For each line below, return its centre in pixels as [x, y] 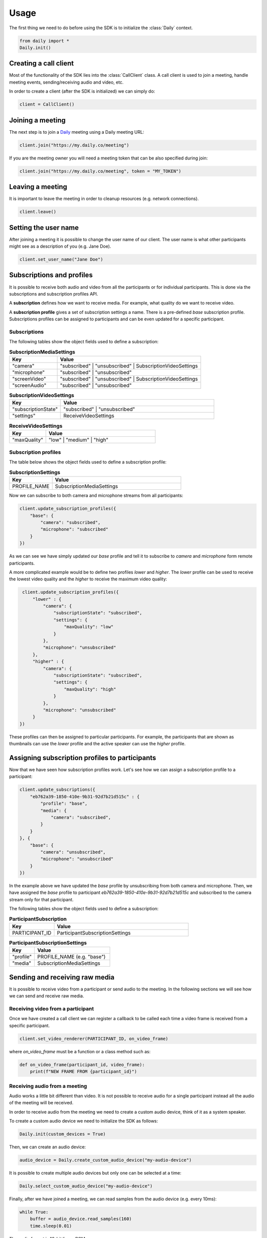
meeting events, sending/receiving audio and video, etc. [66, 82]
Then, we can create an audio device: [47, 1147]
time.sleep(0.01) [51, 1226]
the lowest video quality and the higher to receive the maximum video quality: [88, 579]
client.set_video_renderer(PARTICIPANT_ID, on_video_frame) [94, 1038]
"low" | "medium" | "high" [79, 440]
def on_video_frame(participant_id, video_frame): [82, 1064]
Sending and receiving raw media [62, 977]
